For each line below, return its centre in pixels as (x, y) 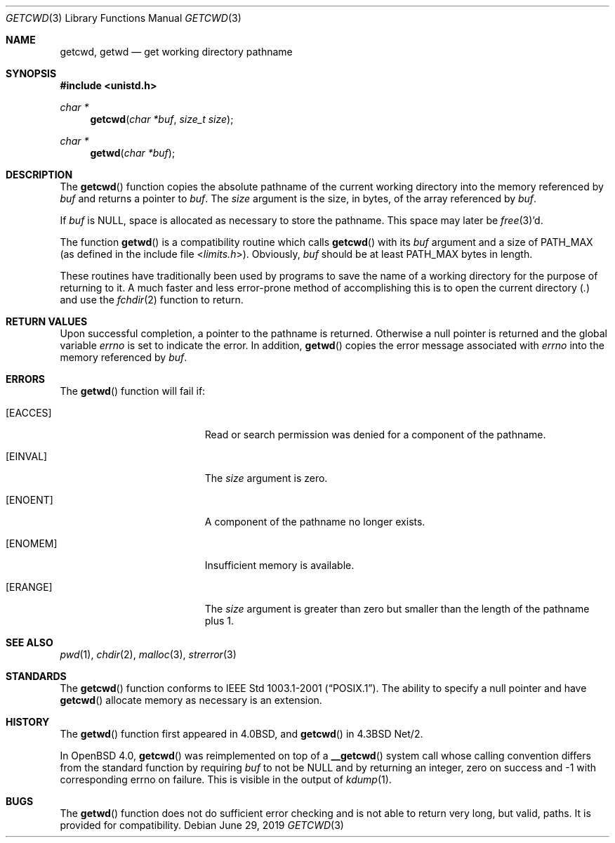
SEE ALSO (29, 642)
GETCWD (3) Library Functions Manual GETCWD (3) (124, 18)
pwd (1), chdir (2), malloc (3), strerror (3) (148, 654)
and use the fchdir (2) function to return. (152, 300)
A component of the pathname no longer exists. (315, 522)
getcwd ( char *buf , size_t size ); (162, 119)
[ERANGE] (29, 587)
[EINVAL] (27, 456)
